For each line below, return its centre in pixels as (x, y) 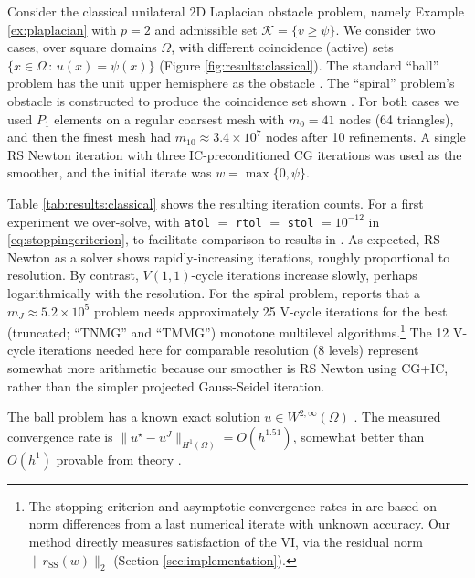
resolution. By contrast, (73, 275)
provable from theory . (119, 459)
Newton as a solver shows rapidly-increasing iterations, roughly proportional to (229, 257)
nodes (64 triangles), (396, 118)
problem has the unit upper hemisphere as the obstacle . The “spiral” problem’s (231, 83)
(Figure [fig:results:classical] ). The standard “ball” (299, 64)
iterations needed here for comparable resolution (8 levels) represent (229, 350)
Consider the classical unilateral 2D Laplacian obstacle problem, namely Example (236, 11)
